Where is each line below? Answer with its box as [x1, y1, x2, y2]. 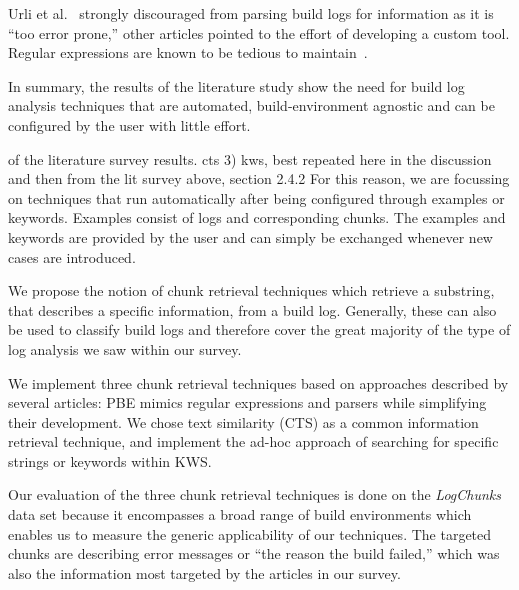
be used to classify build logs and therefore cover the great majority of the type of [8, 319, 511, 340]
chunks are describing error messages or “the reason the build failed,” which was [8, 543, 500, 564]
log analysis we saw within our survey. [8, 338, 242, 359]
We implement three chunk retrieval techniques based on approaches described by [8, 372, 509, 393]
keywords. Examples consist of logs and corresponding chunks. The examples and [8, 207, 506, 228]
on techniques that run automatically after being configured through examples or [8, 187, 505, 208]
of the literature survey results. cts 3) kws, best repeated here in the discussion [8, 148, 492, 169]
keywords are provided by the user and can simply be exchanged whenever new [8, 226, 493, 247]
